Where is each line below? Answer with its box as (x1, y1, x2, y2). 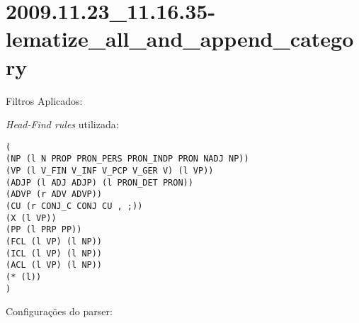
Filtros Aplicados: (6, 93, 83, 108)
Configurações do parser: (6, 304, 113, 319)
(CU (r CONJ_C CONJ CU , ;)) (6, 200, 143, 211)
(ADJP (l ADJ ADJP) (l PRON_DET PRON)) (6, 177, 193, 188)
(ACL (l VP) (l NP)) (6, 260, 103, 271)
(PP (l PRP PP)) (6, 225, 82, 235)
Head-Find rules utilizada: (6, 117, 119, 132)
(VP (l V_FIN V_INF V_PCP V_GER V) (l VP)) (6, 166, 214, 176)
